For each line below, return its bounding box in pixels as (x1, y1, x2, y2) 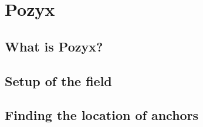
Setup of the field (5, 71, 112, 90)
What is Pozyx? (5, 37, 103, 55)
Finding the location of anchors (5, 106, 199, 124)
